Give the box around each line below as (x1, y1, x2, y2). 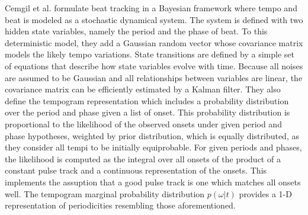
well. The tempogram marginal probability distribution (5, 187, 205, 200)
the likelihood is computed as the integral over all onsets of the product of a (5, 152, 281, 165)
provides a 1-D (239, 187, 292, 200)
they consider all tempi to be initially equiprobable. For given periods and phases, (5, 141, 302, 153)
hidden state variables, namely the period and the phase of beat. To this (5, 25, 268, 37)
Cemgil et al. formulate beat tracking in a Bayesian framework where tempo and (5, 2, 297, 14)
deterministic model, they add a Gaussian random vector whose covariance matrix (5, 36, 303, 49)
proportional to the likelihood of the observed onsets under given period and (5, 117, 282, 130)
